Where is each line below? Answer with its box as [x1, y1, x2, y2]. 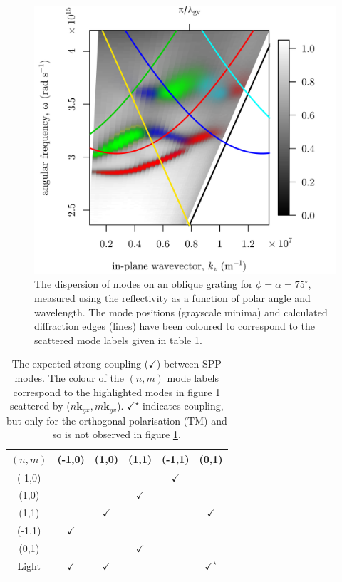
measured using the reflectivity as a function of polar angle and [34, 290, 311, 305]
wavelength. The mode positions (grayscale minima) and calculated [34, 304, 328, 319]
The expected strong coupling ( [11, 356, 149, 371]
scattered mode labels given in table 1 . [34, 332, 202, 347]
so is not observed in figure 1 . [52, 427, 181, 442]
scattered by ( [9, 398, 71, 413]
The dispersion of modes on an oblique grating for [34, 276, 253, 291]
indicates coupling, [142, 398, 224, 413]
